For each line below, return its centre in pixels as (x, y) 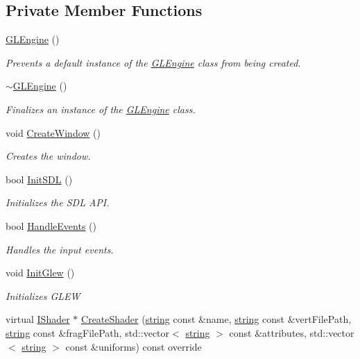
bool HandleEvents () (51, 225)
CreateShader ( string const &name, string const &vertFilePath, (216, 319)
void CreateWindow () (53, 132)
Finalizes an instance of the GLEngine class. (101, 109)
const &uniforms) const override (134, 346)
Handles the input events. (60, 249)
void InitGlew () (40, 273)
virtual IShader (38, 319)
